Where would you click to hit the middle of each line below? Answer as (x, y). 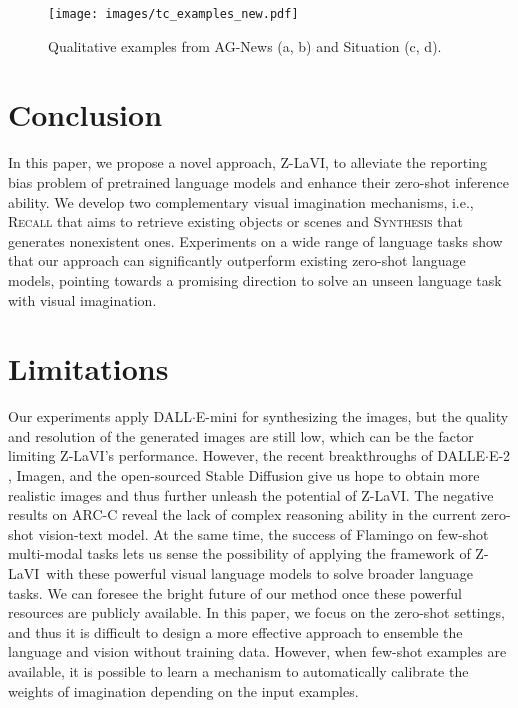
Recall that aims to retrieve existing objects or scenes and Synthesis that (236, 221)
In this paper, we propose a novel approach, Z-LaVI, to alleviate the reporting (247, 162)
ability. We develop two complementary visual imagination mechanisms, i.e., (241, 201)
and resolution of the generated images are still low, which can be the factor (241, 435)
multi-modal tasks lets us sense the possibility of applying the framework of (239, 553)
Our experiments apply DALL (100, 416)
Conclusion (85, 114)
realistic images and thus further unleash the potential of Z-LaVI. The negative (251, 494)
